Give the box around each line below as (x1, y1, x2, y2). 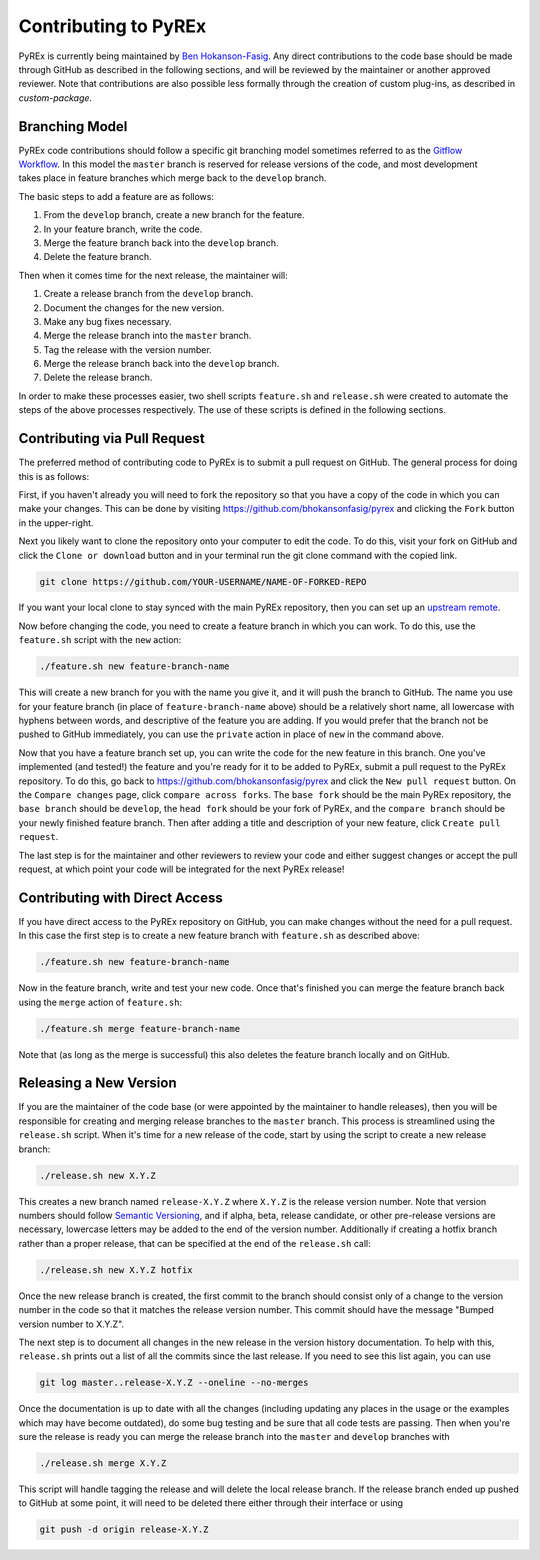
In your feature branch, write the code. (43, 223, 203, 235)
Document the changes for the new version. (43, 301, 225, 314)
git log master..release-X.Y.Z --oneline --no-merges (39, 1377, 309, 1389)
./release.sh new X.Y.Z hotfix (39, 1264, 194, 1275)
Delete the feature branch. (43, 251, 152, 263)
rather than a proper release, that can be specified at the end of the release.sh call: (18, 1237, 371, 1249)
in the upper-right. (18, 516, 94, 529)
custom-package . (18, 91, 93, 104)
